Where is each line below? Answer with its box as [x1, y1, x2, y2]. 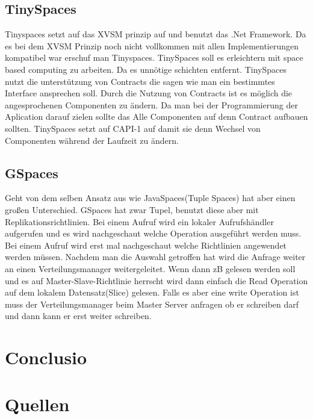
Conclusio [5, 345, 87, 370]
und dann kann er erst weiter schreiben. [5, 309, 152, 322]
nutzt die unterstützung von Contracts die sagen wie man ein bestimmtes [5, 75, 275, 87]
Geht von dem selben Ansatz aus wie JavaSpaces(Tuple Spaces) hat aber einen [5, 191, 296, 204]
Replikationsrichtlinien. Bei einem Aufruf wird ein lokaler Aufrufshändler [5, 215, 274, 228]
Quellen [5, 392, 70, 417]
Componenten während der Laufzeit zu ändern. [5, 134, 179, 146]
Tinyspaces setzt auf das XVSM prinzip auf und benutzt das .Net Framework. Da [5, 28, 306, 40]
